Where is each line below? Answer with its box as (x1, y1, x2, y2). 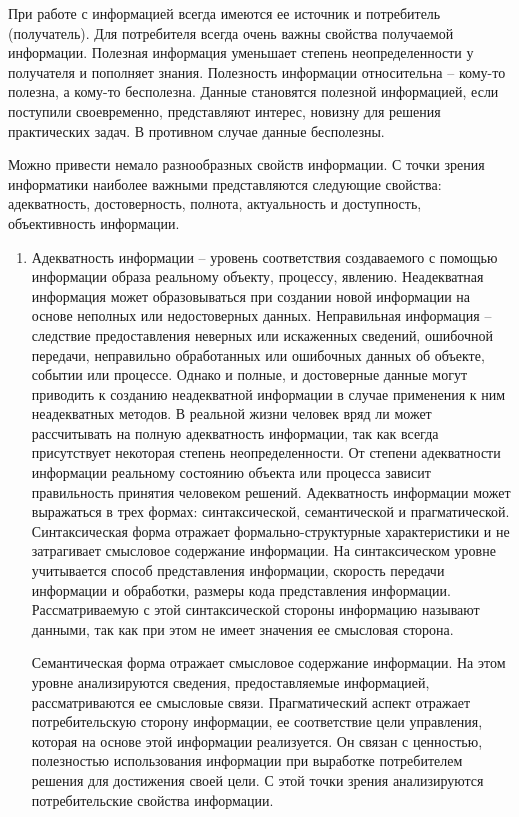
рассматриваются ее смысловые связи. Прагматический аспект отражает (31, 691, 471, 712)
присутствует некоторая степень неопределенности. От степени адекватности (31, 442, 501, 463)
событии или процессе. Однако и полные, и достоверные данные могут (31, 364, 468, 385)
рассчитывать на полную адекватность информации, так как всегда (31, 422, 439, 443)
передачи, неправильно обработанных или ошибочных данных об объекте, (31, 344, 485, 365)
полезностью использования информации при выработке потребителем (31, 750, 463, 771)
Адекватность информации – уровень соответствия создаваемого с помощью (31, 246, 498, 267)
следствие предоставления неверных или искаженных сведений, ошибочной (31, 324, 493, 345)
